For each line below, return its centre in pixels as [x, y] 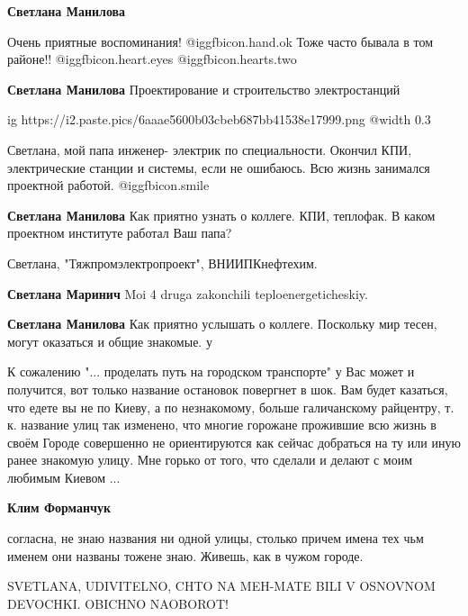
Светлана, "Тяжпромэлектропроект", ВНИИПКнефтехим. [162, 263]
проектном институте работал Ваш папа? [120, 233]
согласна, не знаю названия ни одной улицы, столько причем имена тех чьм [216, 538]
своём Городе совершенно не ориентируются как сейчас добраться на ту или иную [234, 442]
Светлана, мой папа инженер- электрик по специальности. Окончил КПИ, [210, 149]
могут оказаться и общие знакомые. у [110, 341]
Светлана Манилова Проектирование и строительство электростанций [204, 89]
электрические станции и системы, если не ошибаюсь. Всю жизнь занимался [219, 167]
